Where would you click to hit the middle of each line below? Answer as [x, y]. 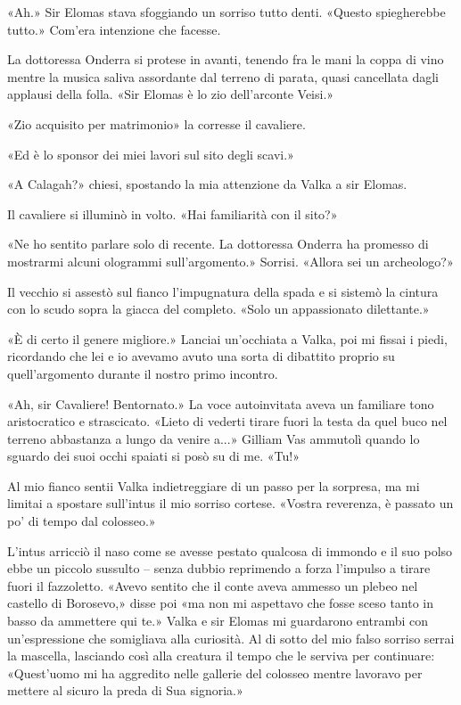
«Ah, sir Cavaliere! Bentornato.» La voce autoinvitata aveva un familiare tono [221, 403]
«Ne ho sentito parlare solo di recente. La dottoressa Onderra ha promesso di [218, 244]
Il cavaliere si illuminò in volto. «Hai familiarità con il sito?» [173, 213]
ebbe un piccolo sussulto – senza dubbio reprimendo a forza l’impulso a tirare [219, 568]
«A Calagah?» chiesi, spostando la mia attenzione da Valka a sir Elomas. [207, 184]
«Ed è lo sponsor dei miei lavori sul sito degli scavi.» [151, 154]
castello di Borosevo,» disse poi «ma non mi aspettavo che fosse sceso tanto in [221, 603]
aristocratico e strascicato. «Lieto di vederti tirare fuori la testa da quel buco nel [227, 421]
